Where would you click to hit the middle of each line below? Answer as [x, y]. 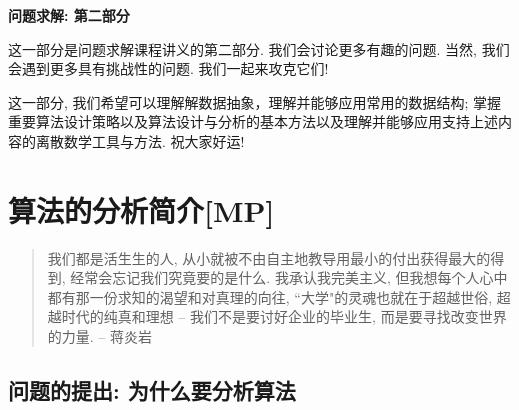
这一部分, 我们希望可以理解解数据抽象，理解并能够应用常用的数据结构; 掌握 [255, 101]
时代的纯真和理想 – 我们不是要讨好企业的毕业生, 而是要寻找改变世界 [284, 316]
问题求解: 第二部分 [69, 15]
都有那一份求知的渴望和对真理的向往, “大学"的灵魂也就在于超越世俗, [270, 296]
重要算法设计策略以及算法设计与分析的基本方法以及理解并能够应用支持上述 [253, 121]
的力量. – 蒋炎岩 [100, 336]
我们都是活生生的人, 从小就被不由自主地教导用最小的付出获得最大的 [269, 257]
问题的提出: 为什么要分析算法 [152, 390]
